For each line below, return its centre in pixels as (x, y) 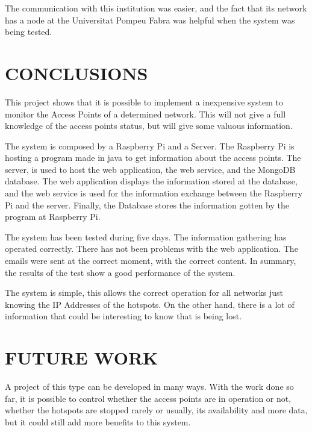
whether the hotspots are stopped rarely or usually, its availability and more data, (156, 410)
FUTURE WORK (82, 358)
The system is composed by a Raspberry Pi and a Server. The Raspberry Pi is (150, 146)
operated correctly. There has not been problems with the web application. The (151, 249)
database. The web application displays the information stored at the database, (151, 181)
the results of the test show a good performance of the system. (120, 272)
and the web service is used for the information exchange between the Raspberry (154, 193)
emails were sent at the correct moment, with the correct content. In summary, (151, 261)
